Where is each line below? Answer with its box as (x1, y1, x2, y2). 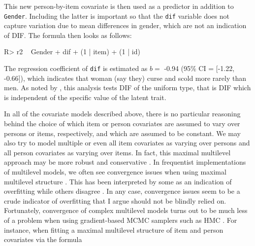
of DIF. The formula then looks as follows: (4, 30, 132, 40)
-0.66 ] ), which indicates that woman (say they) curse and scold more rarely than (4, 72, 247, 83)
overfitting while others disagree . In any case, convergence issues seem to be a (4, 186, 240, 196)
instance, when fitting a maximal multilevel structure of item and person (4, 224, 223, 235)
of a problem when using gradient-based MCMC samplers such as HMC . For (4, 215, 237, 225)
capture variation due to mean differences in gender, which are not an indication (4, 20, 247, 31)
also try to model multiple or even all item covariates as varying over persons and (4, 138, 250, 148)
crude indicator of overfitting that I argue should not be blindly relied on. (4, 195, 226, 206)
